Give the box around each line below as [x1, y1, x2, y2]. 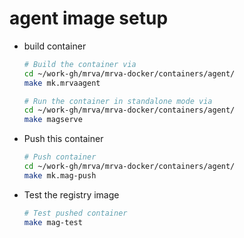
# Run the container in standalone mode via [23, 96, 213, 106]
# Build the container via [23, 59, 137, 69]
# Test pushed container [23, 208, 128, 218]
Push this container [23, 133, 104, 145]
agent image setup [9, 7, 169, 30]
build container [23, 40, 87, 52]
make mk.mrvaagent [23, 78, 101, 88]
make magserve [23, 115, 83, 125]
